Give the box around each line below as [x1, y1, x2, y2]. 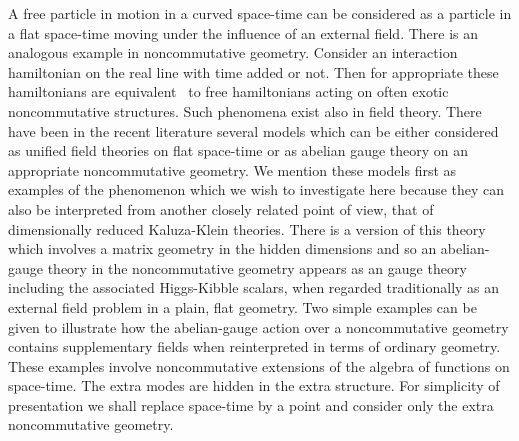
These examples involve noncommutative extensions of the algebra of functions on [8, 355, 510, 376]
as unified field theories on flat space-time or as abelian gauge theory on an [8, 140, 469, 161]
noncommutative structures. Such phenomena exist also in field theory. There [8, 100, 482, 121]
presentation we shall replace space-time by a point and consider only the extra [8, 394, 494, 415]
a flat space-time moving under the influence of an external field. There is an [8, 22, 479, 43]
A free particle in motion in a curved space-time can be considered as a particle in [8, 3, 512, 23]
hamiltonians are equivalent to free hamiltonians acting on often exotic [8, 81, 449, 102]
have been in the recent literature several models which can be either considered [8, 120, 499, 141]
